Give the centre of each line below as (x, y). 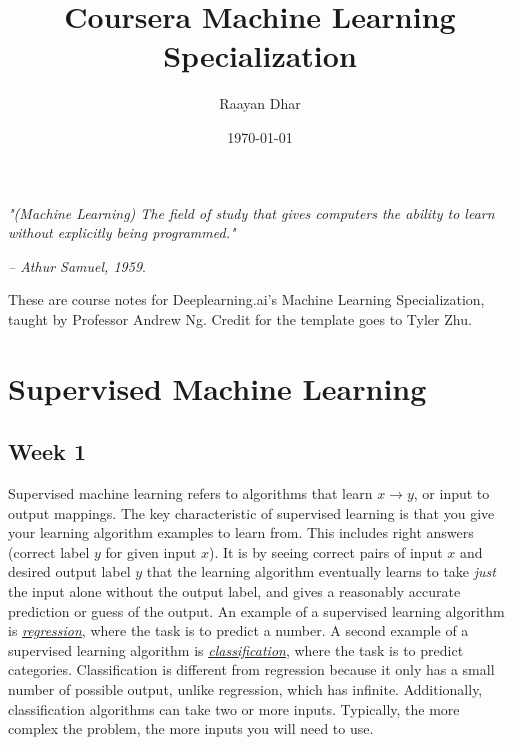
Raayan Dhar (260, 103)
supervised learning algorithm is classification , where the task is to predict (236, 649)
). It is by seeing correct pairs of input (325, 551)
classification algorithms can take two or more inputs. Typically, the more (234, 708)
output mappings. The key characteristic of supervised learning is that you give (251, 512)
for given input (151, 551)
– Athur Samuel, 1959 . (77, 265)
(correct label (49, 551)
